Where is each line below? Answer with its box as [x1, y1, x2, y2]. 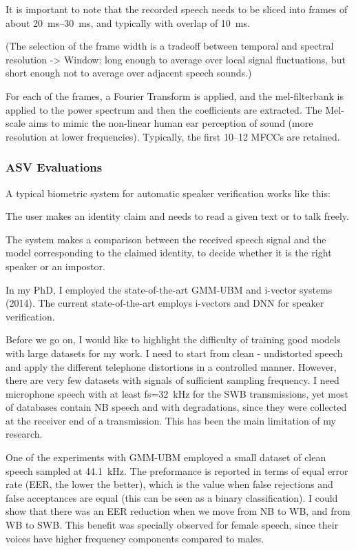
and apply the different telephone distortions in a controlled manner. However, [6, 359, 337, 374]
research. [6, 427, 43, 441]
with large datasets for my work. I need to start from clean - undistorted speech [6, 345, 343, 360]
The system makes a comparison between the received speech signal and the [6, 232, 326, 246]
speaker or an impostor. [6, 258, 105, 273]
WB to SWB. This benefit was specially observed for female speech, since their [6, 518, 339, 532]
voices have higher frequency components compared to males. [6, 531, 264, 545]
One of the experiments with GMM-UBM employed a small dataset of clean [6, 450, 326, 465]
